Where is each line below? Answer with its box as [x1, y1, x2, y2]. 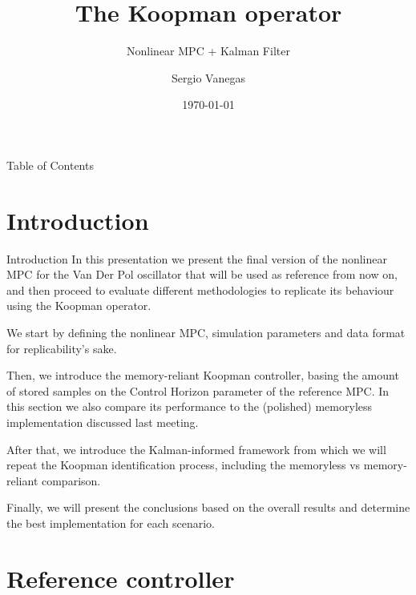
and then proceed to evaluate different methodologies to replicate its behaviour [6, 281, 394, 298]
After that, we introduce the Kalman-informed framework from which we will [6, 440, 386, 457]
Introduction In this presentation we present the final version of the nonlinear [6, 250, 387, 267]
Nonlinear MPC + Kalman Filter [127, 42, 290, 59]
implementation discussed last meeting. [6, 413, 199, 430]
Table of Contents [6, 156, 94, 173]
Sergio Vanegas [172, 69, 245, 86]
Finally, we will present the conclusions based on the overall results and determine [6, 499, 410, 516]
